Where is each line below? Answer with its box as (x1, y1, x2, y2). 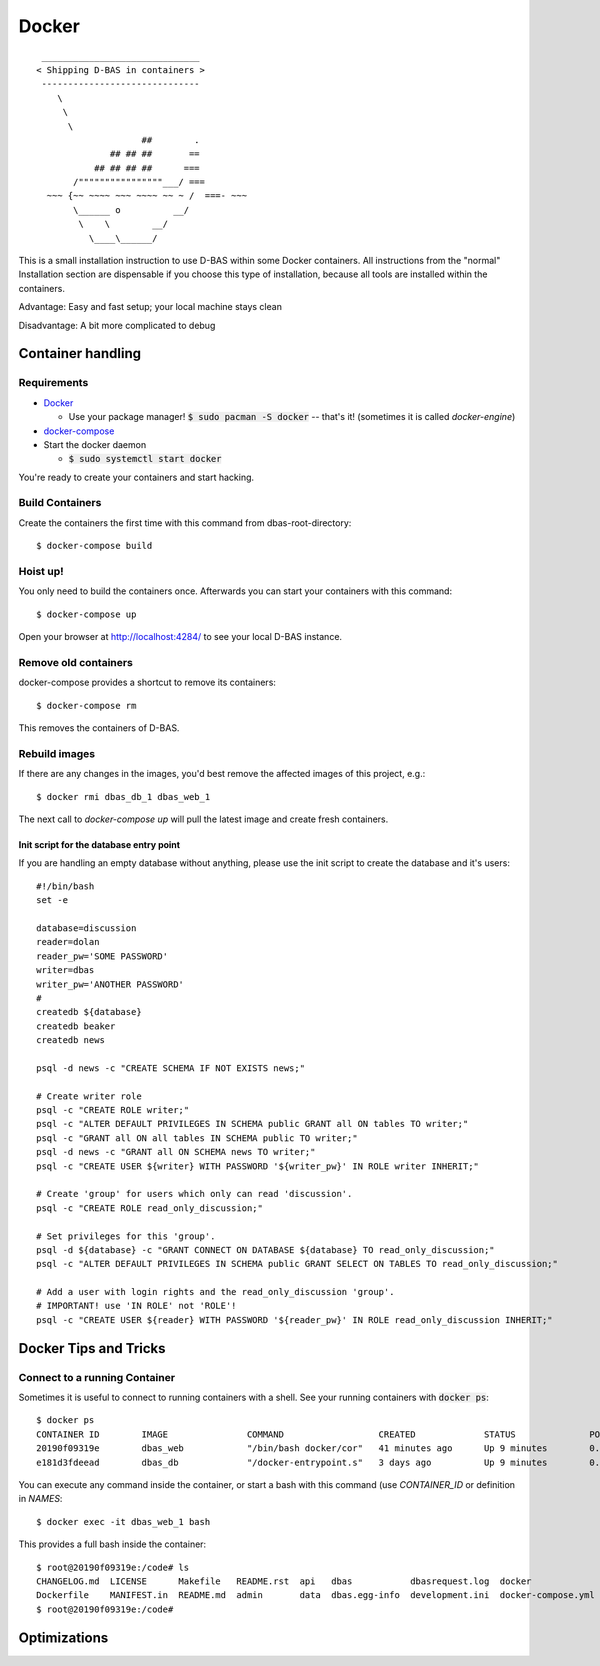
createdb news (36, 1035, 105, 1046)
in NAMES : (18, 1493, 63, 1505)
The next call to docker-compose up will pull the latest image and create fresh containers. (18, 813, 389, 825)
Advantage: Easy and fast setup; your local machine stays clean (18, 301, 282, 313)
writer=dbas (36, 965, 95, 976)
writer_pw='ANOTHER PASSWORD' (36, 978, 185, 990)
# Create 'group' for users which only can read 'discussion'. (36, 1188, 353, 1200)
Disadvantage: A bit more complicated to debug (18, 319, 216, 331)
